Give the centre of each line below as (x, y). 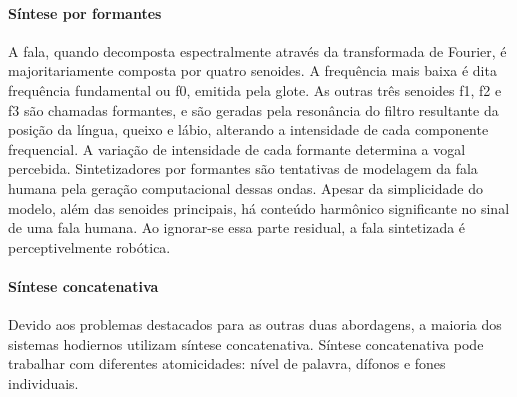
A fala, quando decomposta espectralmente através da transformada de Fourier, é (257, 50)
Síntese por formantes (85, 12)
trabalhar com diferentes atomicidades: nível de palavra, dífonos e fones (227, 363)
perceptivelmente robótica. (89, 246)
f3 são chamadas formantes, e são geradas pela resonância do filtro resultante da (253, 109)
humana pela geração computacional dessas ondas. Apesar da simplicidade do (245, 187)
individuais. (43, 382)
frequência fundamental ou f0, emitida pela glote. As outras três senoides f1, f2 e (255, 89)
